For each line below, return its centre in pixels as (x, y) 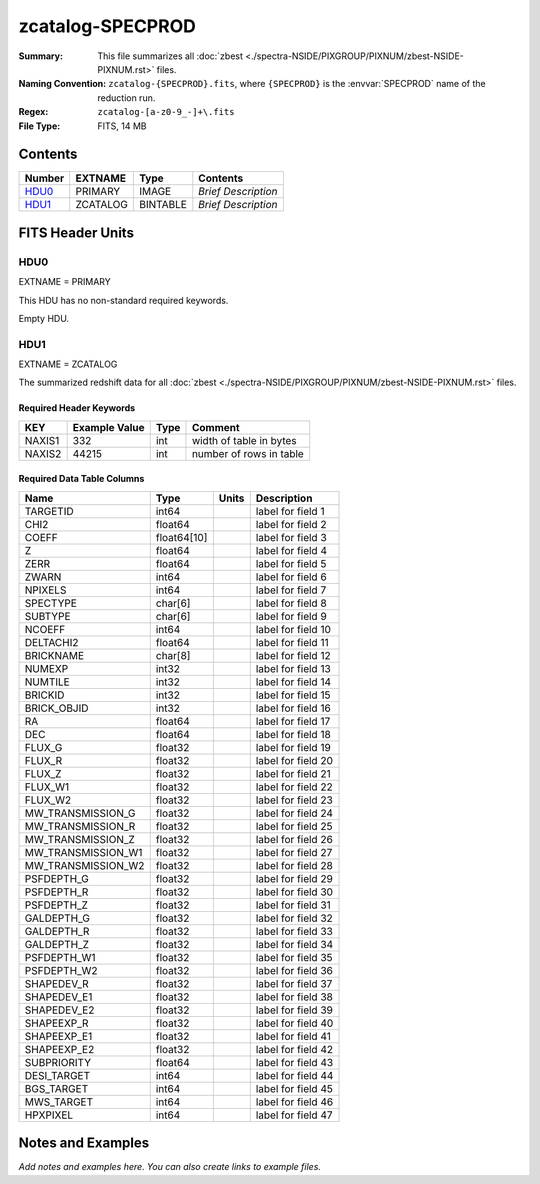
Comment (215, 427)
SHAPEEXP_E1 (58, 1036)
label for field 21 (293, 773)
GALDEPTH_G (57, 918)
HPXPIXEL (49, 1115)
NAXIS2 (43, 453)
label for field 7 (291, 590)
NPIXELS (45, 590)
